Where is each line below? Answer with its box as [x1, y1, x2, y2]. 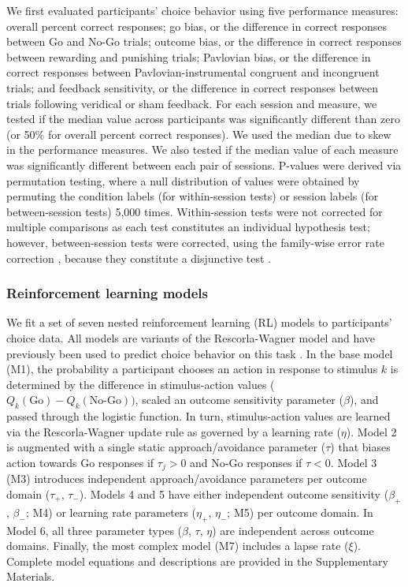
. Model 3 [330, 454, 377, 470]
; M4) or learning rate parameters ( [25, 503, 197, 520]
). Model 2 [346, 423, 397, 439]
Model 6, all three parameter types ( [6, 522, 183, 538]
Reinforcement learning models [6, 283, 208, 303]
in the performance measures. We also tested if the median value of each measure [6, 141, 399, 158]
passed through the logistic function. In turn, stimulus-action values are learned [6, 408, 391, 424]
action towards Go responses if [6, 454, 154, 470]
